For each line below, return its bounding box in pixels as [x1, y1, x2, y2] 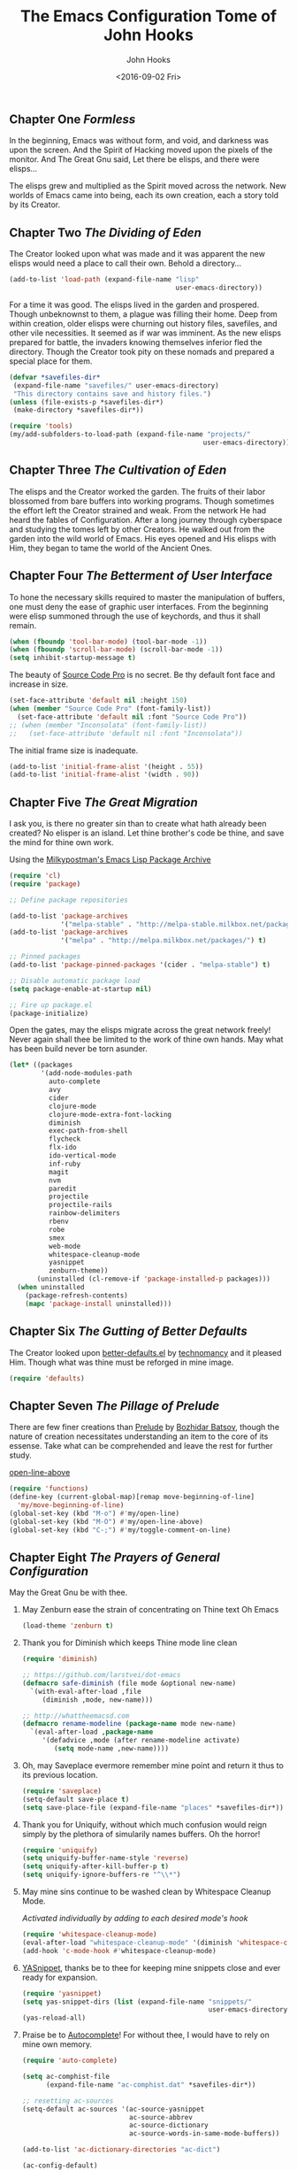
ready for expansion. [21, 1972, 98, 1982]
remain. [9, 619, 37, 630]
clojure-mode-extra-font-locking [48, 1110, 172, 1119]
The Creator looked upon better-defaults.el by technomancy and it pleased [9, 1347, 282, 1358]
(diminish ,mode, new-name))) [42, 1695, 154, 1704]
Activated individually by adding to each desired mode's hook [21, 1913, 248, 1924]
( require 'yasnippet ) [21, 1989, 103, 1997]
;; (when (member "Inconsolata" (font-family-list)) [9, 720, 208, 729]
